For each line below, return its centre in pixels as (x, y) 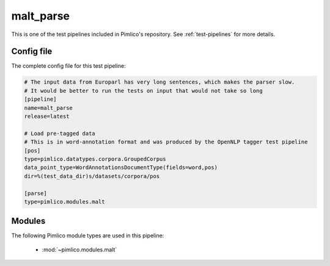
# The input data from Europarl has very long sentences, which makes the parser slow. (159, 82)
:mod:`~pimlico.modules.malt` (79, 250)
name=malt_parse (49, 108)
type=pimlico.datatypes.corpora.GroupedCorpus (95, 159)
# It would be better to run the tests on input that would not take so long (143, 91)
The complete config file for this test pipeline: (68, 66)
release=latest (47, 116)
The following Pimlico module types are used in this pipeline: (88, 235)
